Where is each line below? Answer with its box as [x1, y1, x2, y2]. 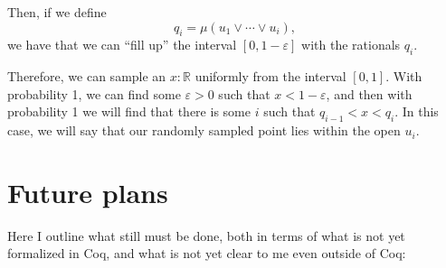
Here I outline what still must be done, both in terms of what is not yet [7, 226, 405, 245]
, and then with [326, 84, 413, 103]
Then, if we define [7, 3, 107, 21]
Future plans [7, 173, 168, 210]
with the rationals [301, 35, 401, 54]
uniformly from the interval [195, 67, 346, 86]
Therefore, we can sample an [7, 67, 166, 86]
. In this [394, 102, 439, 121]
